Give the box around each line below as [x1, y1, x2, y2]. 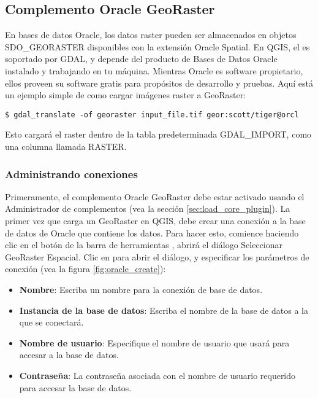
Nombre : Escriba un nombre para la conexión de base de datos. [19, 283, 263, 295]
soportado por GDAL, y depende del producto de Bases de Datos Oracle [5, 52, 278, 65]
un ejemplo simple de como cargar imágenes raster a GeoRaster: [5, 88, 246, 101]
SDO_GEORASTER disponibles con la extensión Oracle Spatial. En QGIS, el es [5, 40, 310, 53]
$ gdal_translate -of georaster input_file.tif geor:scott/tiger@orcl [5, 110, 299, 119]
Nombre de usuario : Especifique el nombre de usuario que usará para [19, 336, 290, 349]
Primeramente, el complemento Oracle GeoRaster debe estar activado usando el [5, 190, 305, 203]
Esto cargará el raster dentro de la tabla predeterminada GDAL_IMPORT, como [5, 128, 312, 141]
